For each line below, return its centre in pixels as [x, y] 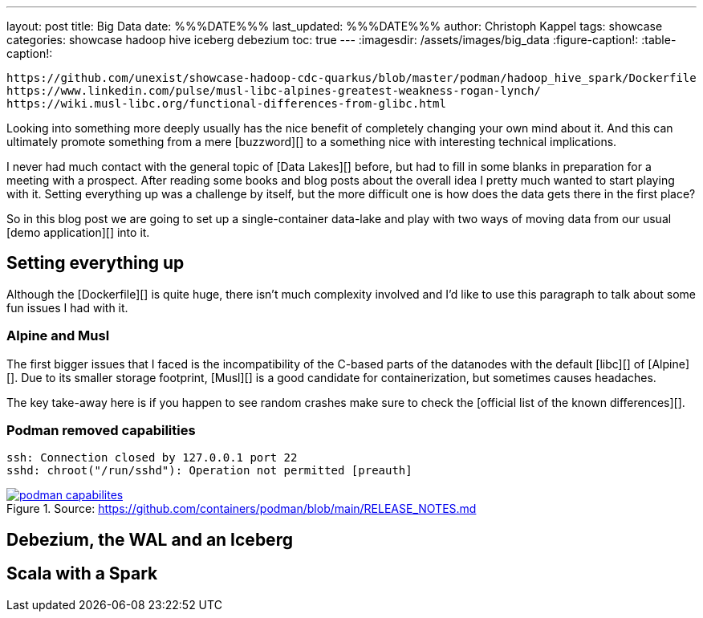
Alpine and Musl [58, 336]
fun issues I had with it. [67, 307]
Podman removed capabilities [101, 430]
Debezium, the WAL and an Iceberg [150, 539]
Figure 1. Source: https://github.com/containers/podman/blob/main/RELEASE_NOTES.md [242, 509]
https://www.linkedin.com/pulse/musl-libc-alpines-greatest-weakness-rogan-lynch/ [274, 91]
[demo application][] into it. [78, 232]
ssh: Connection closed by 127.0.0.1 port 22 [152, 458]
